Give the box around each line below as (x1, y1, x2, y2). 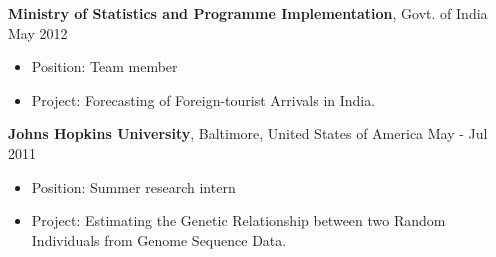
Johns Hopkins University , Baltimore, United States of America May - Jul (8, 123, 488, 144)
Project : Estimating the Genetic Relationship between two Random (31, 210, 446, 231)
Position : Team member (31, 56, 178, 77)
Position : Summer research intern (31, 176, 236, 197)
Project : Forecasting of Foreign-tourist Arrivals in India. (31, 89, 376, 110)
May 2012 (8, 22, 68, 43)
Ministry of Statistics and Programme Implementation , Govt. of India (8, 3, 488, 23)
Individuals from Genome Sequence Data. (31, 229, 287, 250)
